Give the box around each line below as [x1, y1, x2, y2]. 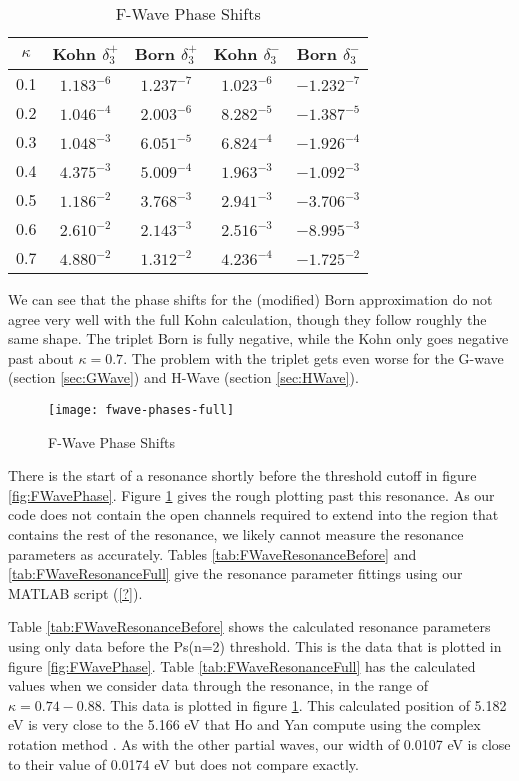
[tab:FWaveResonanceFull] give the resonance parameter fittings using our [8, 563, 463, 584]
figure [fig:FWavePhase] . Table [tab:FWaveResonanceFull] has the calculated [8, 655, 476, 676]
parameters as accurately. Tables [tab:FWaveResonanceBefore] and [8, 543, 417, 564]
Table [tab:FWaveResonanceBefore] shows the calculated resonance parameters [8, 616, 491, 637]
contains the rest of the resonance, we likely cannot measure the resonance [8, 524, 464, 544]
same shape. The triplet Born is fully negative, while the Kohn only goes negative [8, 328, 509, 349]
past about [8, 347, 74, 368]
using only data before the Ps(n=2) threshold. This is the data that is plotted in [8, 635, 502, 656]
